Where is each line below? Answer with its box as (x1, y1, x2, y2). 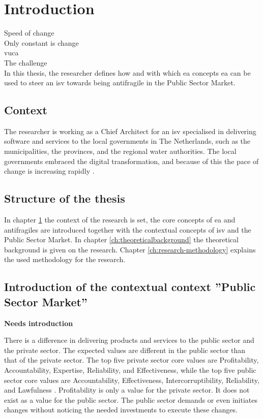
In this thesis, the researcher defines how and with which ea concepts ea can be (4, 67, 251, 78)
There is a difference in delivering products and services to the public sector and (4, 335, 254, 345)
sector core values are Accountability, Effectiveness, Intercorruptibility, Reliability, (4, 374, 259, 385)
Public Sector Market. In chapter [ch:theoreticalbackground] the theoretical (4, 234, 239, 245)
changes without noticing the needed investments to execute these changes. (4, 404, 238, 415)
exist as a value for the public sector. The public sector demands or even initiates (4, 394, 257, 405)
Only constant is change (4, 37, 79, 48)
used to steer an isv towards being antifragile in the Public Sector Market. (4, 77, 236, 88)
